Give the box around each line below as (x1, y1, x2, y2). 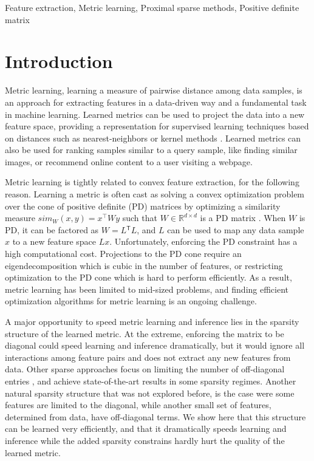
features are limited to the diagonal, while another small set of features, (5, 398, 271, 411)
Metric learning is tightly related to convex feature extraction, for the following (5, 176, 299, 188)
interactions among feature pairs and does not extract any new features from (5, 350, 291, 363)
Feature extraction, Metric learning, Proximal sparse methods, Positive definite (5, 1, 299, 13)
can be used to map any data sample (167, 223, 304, 236)
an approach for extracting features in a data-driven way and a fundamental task (5, 95, 307, 108)
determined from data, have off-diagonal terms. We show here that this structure (5, 410, 306, 423)
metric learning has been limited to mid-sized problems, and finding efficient (5, 282, 289, 295)
